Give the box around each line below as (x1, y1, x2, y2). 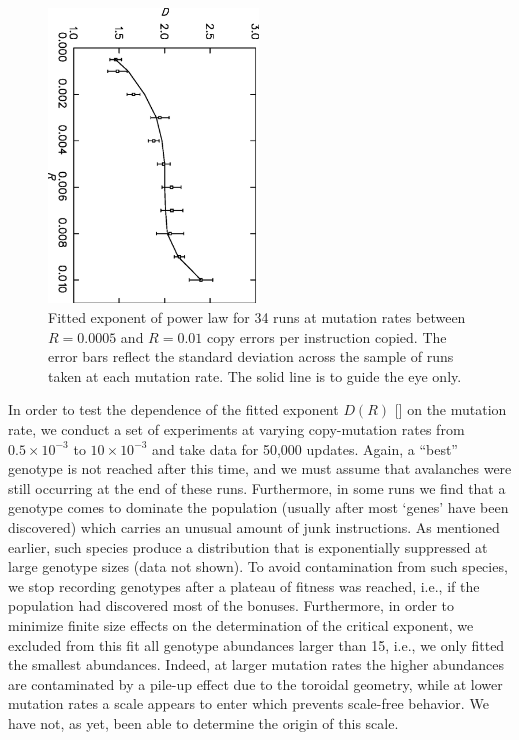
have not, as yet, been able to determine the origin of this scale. (8, 712, 399, 733)
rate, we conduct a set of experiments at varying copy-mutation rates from (8, 418, 465, 439)
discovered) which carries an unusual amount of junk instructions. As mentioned (8, 516, 500, 537)
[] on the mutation (394, 399, 507, 420)
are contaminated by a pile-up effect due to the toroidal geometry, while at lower (8, 673, 503, 694)
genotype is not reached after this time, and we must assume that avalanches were (8, 458, 512, 479)
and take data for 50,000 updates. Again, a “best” (152, 438, 458, 459)
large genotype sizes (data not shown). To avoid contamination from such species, (8, 556, 508, 577)
